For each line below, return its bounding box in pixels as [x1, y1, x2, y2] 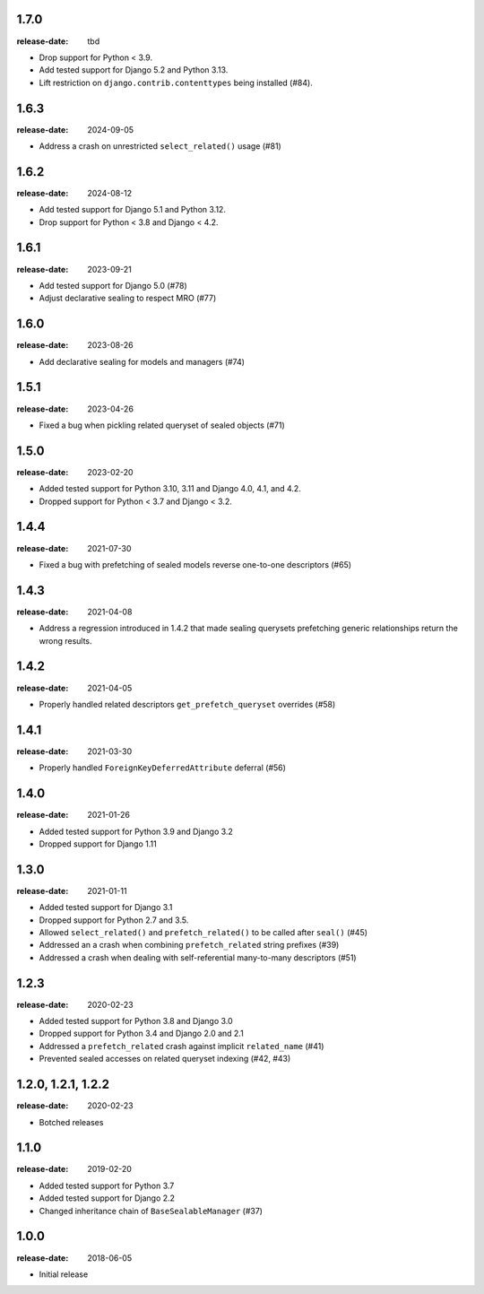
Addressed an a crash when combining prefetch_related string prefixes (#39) [39, 940, 340, 951]
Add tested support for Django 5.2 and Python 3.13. [39, 65, 229, 75]
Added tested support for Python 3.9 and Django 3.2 [39, 826, 233, 837]
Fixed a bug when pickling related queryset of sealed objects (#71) [39, 420, 286, 430]
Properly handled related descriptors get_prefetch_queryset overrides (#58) [39, 699, 336, 709]
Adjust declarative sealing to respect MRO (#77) [39, 292, 217, 304]
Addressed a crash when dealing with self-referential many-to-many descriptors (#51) [39, 951, 358, 963]
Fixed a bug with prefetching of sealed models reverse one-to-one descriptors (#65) [39, 559, 352, 569]
